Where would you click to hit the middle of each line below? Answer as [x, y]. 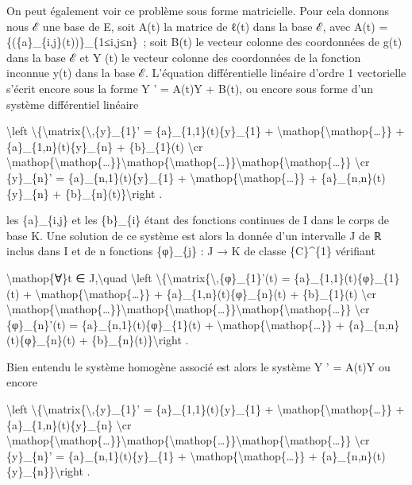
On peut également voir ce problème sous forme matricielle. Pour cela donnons [198, 10]
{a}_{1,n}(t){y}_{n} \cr [69, 424]
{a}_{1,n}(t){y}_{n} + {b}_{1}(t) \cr [105, 146]
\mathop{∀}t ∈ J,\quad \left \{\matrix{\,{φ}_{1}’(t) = [148, 277]
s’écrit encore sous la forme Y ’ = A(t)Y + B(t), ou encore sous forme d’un [190, 88]
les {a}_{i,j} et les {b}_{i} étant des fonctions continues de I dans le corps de [198, 220]
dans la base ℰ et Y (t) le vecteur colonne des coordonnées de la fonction [184, 57]
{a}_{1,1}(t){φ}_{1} [347, 277]
